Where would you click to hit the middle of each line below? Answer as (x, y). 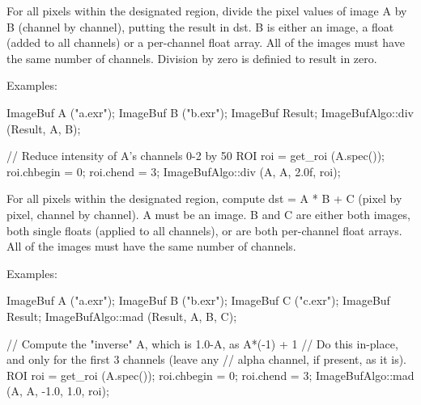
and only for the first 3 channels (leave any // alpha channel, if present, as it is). (207, 359)
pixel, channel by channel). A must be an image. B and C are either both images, (208, 214)
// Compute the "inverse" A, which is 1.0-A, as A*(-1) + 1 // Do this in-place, (202, 343)
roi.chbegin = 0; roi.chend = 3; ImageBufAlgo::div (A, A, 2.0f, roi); (174, 171)
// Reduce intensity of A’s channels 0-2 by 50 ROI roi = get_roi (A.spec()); (196, 156)
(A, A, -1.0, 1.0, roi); (58, 391)
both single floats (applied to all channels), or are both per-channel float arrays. (204, 230)
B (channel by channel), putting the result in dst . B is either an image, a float (200, 26)
